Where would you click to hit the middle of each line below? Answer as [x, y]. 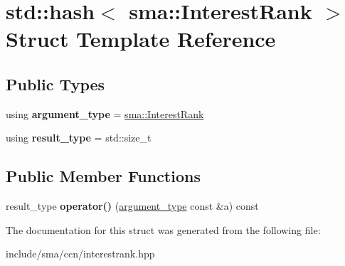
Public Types [55, 84]
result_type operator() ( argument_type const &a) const [132, 206]
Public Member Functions [103, 176]
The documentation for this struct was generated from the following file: [163, 229]
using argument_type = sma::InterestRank [105, 113]
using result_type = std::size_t [79, 138]
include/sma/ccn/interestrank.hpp [80, 254]
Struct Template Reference [141, 39]
